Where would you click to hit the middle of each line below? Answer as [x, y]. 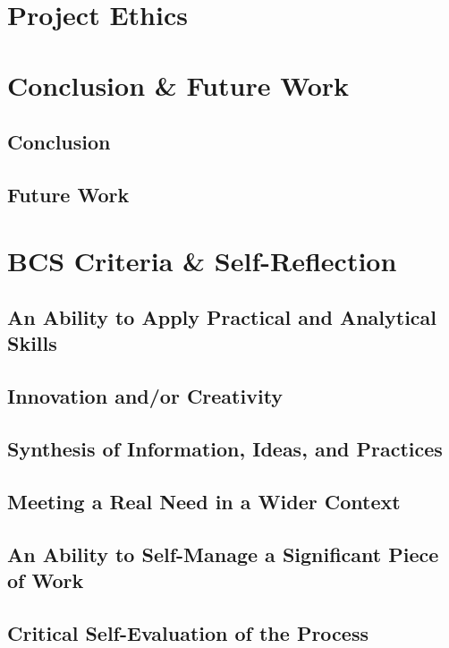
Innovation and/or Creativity [145, 396]
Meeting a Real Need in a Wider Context [204, 501]
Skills [32, 343]
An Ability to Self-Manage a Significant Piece [223, 554]
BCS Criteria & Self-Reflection [202, 260]
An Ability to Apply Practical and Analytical [222, 317]
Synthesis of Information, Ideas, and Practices [225, 449]
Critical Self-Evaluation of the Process [188, 632]
